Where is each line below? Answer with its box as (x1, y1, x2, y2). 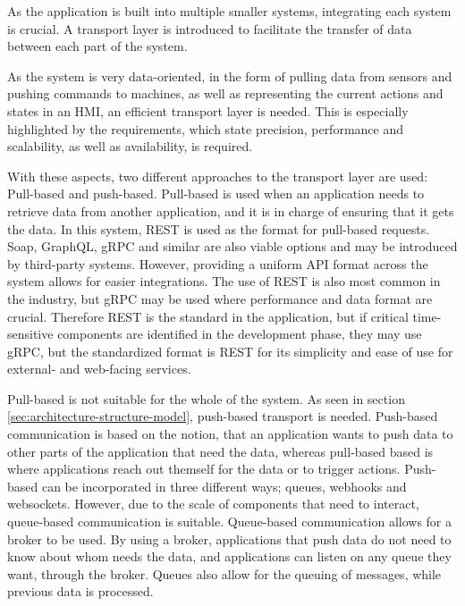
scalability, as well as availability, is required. (7, 137, 253, 156)
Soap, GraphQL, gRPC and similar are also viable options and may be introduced (7, 237, 458, 256)
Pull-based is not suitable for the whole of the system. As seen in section (7, 389, 405, 408)
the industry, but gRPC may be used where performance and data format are (7, 289, 433, 307)
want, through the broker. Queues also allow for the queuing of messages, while (7, 564, 442, 583)
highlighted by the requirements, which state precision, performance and (7, 119, 404, 138)
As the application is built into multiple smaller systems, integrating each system (7, 2, 452, 20)
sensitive (7, 324, 54, 343)
